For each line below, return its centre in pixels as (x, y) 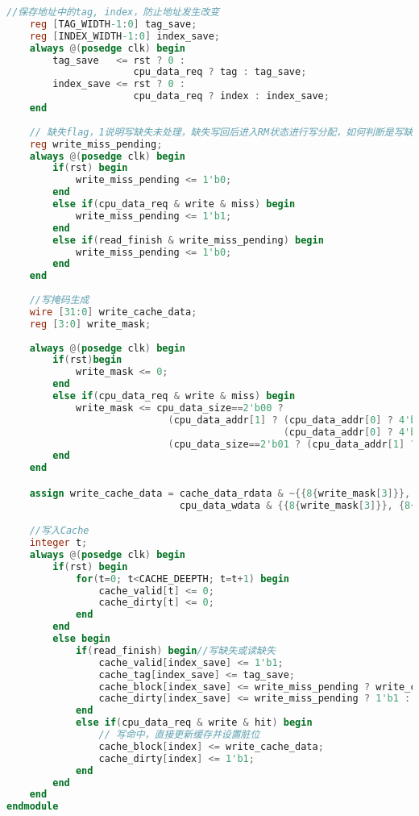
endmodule (33, 807)
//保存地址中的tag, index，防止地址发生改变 (113, 12)
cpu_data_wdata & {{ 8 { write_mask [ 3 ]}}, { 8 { (298, 505)
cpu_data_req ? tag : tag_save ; (220, 72)
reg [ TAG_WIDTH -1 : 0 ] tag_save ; (113, 24)
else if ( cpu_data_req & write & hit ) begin (194, 723)
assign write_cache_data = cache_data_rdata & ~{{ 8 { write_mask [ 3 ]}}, (220, 493)
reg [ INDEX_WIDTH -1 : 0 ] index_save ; (124, 36)
